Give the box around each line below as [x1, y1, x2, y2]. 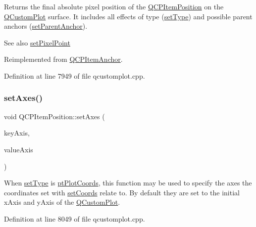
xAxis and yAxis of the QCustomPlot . [4, 197, 120, 207]
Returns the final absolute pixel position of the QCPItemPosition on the [4, 1, 224, 11]
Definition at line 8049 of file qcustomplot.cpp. [4, 213, 145, 224]
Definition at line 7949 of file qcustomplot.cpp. [4, 70, 145, 81]
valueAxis [4, 144, 33, 154]
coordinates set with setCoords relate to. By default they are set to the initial [4, 187, 240, 197]
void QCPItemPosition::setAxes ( [4, 111, 105, 121]
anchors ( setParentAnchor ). [4, 21, 88, 31]
